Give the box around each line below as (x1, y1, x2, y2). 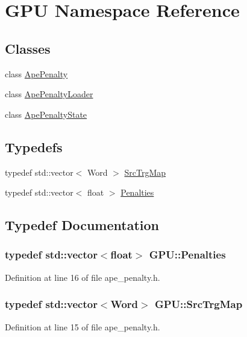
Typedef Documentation (5, 216, 159, 234)
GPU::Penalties (149, 247, 226, 262)
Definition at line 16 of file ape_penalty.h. (5, 271, 160, 283)
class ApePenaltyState (5, 108, 87, 120)
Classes (5, 39, 51, 57)
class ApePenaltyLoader (5, 88, 93, 100)
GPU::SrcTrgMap (154, 297, 243, 312)
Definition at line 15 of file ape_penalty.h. (5, 320, 160, 333)
